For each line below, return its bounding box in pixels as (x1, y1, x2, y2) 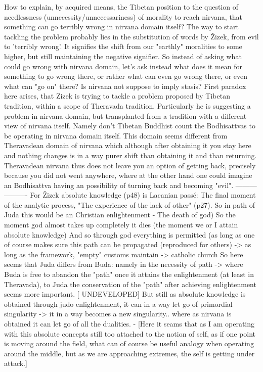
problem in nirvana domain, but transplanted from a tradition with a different (4, 110, 247, 121)
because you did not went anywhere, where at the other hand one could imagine (4, 170, 252, 180)
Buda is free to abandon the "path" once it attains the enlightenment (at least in (4, 269, 254, 280)
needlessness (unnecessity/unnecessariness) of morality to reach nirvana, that (4, 11, 243, 22)
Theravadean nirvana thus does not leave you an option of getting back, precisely (4, 160, 256, 170)
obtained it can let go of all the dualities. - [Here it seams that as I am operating (4, 318, 255, 329)
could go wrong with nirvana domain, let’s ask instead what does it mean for (4, 61, 242, 71)
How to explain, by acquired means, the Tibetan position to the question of (4, 2, 239, 12)
